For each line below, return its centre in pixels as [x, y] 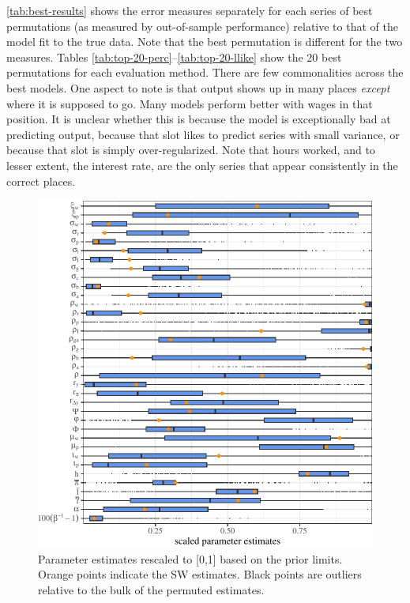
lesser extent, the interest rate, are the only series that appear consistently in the [202, 165]
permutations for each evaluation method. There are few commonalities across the [205, 72]
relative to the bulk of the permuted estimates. [151, 589]
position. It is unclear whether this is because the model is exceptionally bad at [199, 119]
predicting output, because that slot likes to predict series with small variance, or [203, 134]
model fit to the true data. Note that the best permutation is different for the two [205, 41]
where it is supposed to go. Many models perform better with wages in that [190, 103]
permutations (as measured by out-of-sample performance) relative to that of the [202, 26]
